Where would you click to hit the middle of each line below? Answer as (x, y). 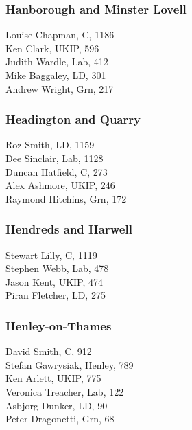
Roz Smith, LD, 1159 (50, 145)
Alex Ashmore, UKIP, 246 (60, 185)
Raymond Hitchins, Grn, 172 (66, 198)
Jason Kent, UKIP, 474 (55, 281)
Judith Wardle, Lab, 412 (57, 61)
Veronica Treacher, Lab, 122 (65, 391)
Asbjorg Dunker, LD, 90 (57, 405)
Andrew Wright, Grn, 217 (60, 88)
